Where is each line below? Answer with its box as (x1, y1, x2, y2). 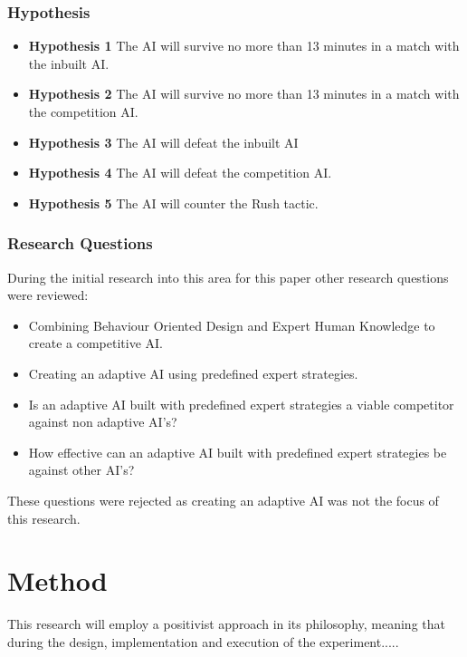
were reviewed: (7, 285, 89, 304)
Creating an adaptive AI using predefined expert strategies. (28, 363, 358, 382)
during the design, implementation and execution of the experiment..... (7, 632, 399, 651)
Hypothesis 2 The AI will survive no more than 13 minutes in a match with (28, 84, 460, 103)
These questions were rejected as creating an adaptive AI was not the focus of (7, 490, 439, 509)
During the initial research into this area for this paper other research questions (7, 267, 449, 286)
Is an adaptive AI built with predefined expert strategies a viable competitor (28, 394, 454, 413)
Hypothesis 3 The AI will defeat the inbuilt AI (28, 132, 299, 151)
